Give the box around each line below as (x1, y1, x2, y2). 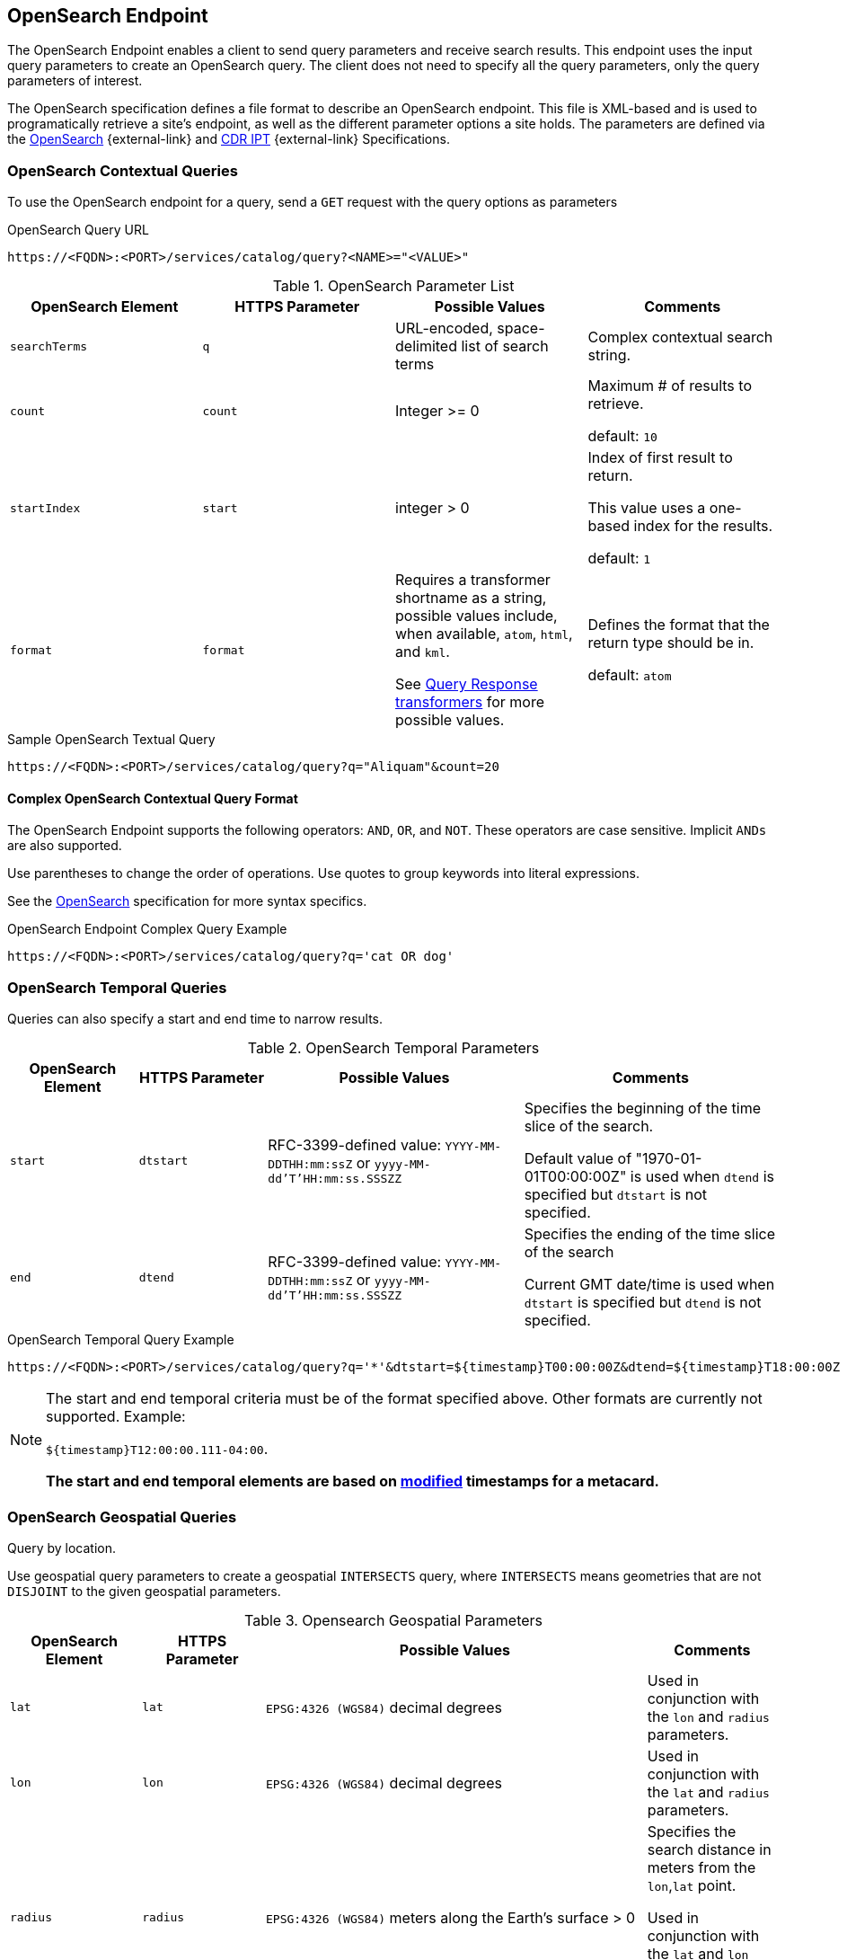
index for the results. (633, 517, 773, 536)
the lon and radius (647, 1707, 770, 1725)
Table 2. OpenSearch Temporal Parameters (247, 1039, 540, 1058)
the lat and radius (647, 1782, 770, 1801)
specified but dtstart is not (524, 1185, 708, 1204)
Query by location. (7, 1539, 116, 1556)
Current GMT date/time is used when (524, 1275, 775, 1294)
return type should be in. (587, 634, 754, 652)
